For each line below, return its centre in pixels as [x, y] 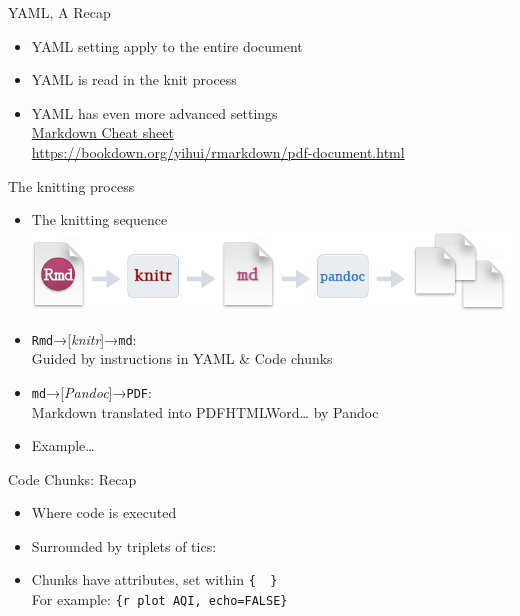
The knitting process [71, 185]
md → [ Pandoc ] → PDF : [91, 391]
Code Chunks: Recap [72, 478]
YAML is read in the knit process [134, 79]
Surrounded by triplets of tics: [124, 545]
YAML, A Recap [59, 12]
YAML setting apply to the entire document [167, 45]
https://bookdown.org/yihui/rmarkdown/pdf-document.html [218, 151]
